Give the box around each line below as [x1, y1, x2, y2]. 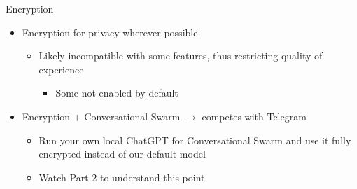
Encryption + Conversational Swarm [22, 108, 181, 123]
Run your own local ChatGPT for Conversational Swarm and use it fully [38, 132, 351, 147]
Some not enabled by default [55, 85, 178, 100]
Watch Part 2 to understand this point [38, 169, 205, 184]
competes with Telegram [202, 108, 307, 123]
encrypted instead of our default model [38, 146, 206, 161]
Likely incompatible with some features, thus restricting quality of [38, 48, 323, 63]
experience [38, 62, 84, 76]
